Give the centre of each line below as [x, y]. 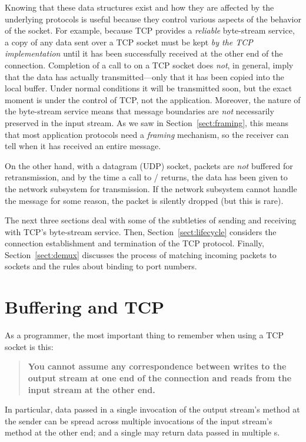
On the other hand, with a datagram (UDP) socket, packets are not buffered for [149, 165]
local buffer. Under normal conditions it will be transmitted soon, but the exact [149, 88]
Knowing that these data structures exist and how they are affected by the [139, 7]
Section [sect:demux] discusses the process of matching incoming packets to [141, 254]
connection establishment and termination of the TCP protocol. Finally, [134, 243]
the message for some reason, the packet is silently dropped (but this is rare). [144, 200]
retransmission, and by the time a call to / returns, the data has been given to [146, 177]
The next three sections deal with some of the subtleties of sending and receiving [151, 220]
